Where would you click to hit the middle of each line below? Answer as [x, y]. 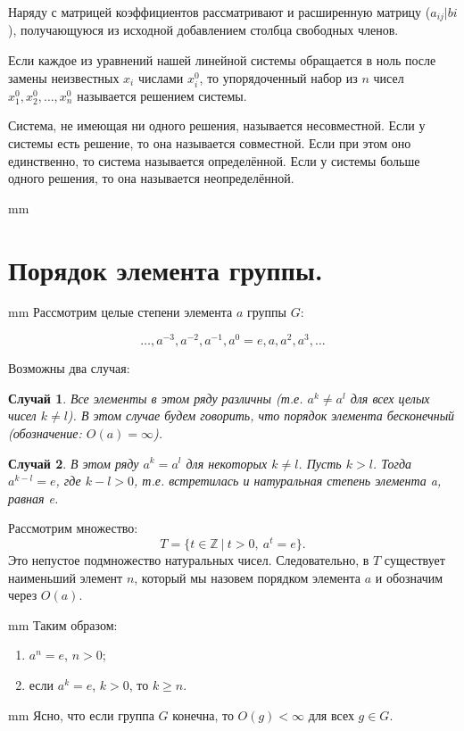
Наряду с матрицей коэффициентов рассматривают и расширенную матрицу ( [220, 12]
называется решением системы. [162, 95]
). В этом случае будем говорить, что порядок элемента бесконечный [261, 415]
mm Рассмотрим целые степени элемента [120, 312]
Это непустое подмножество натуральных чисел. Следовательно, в [189, 559]
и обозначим [409, 577]
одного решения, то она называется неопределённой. [151, 178]
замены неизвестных [64, 77]
